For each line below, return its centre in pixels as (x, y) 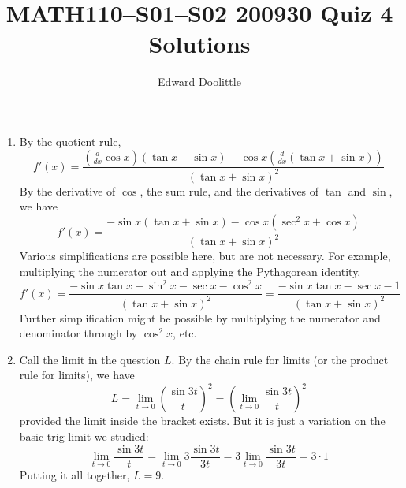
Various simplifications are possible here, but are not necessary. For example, (205, 256)
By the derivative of (67, 190)
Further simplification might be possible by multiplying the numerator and (200, 317)
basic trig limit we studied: (84, 436)
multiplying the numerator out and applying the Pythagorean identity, (190, 272)
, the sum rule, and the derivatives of (229, 190)
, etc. (185, 333)
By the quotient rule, (70, 141)
